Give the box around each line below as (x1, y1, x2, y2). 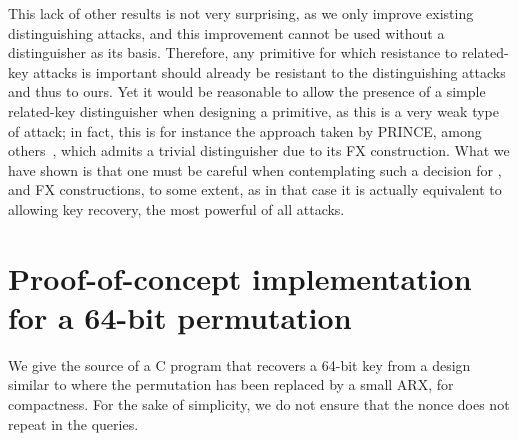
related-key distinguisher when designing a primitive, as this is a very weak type (8, 100, 499, 121)
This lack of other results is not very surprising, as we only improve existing (8, 3, 474, 23)
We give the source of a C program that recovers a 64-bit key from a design (8, 354, 471, 375)
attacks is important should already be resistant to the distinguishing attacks (33, 61, 506, 82)
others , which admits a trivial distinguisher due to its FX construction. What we (8, 140, 510, 161)
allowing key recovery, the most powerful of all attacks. (8, 198, 345, 219)
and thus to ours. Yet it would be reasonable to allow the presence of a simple (8, 81, 486, 102)
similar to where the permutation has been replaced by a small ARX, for (8, 374, 454, 395)
